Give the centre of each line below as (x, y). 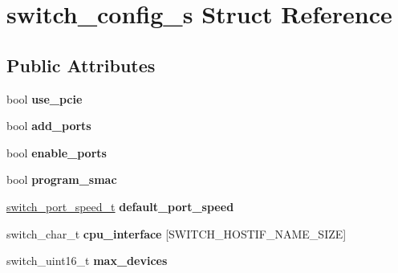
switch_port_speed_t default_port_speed (120, 206)
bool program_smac (62, 179)
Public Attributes (81, 65)
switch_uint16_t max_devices (87, 261)
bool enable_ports (57, 152)
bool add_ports (49, 126)
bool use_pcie (45, 98)
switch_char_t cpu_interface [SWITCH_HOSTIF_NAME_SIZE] (177, 233)
